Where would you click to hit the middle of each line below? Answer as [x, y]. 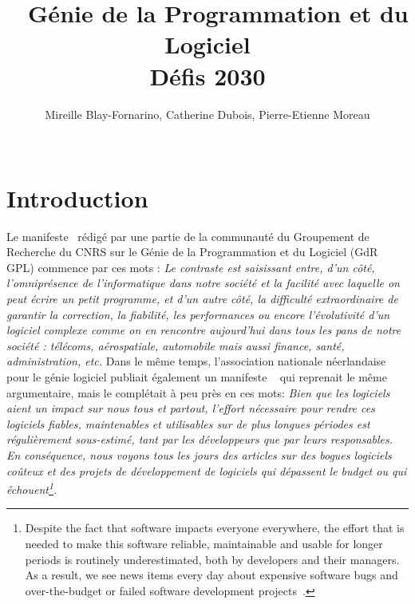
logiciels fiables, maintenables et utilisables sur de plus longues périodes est [188, 423]
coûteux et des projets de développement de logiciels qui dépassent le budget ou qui [207, 470]
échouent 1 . [32, 488]
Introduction [77, 197]
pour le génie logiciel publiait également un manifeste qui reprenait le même [197, 376]
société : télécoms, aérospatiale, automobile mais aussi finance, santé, [176, 345]
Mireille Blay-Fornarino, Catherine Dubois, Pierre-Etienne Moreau [207, 114]
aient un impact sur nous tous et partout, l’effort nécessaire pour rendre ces [191, 408]
